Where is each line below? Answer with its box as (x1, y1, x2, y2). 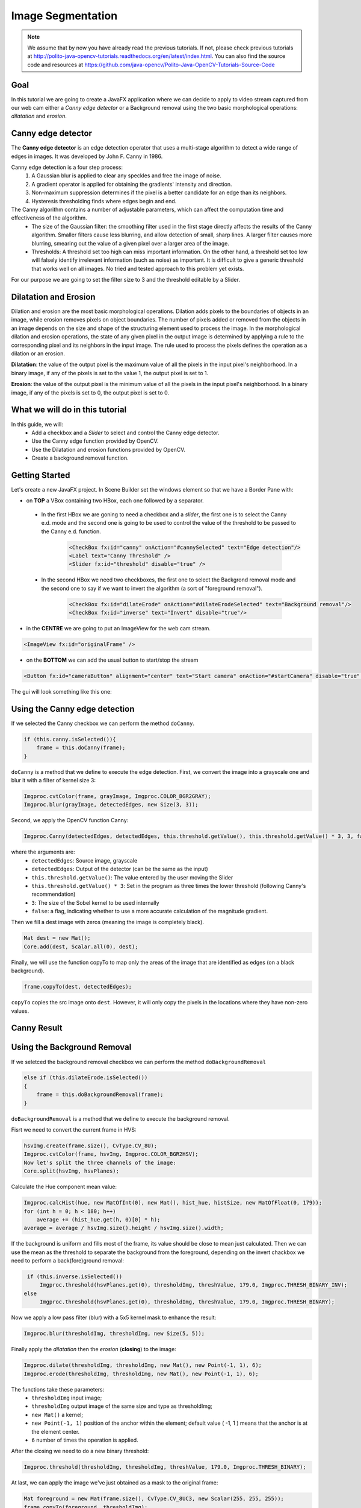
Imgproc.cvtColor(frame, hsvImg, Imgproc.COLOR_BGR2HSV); (23, 1151, 199, 1158)
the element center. (31, 1428, 80, 1435)
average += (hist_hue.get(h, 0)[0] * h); (36, 1216, 161, 1223)
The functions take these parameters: (11, 1386, 105, 1393)
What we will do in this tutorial (11, 405, 127, 415)
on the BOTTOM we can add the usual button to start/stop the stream (26, 656, 199, 664)
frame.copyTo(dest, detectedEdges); (23, 983, 132, 990)
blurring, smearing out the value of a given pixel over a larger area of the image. (31, 239, 230, 247)
